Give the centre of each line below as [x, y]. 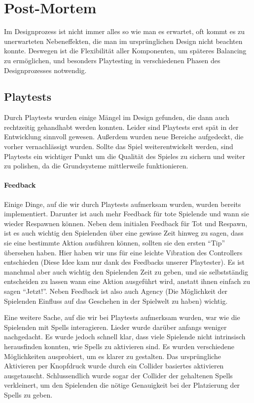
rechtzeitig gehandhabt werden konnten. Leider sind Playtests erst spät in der [121, 127]
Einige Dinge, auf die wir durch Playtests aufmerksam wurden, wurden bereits [123, 204]
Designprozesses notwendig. [45, 70]
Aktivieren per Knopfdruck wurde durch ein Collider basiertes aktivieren [114, 366]
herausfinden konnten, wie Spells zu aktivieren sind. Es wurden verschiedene [119, 346]
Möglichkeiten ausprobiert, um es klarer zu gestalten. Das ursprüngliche [112, 356]
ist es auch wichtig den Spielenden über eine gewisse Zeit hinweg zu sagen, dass [124, 233]
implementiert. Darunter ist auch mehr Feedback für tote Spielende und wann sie [127, 214]
